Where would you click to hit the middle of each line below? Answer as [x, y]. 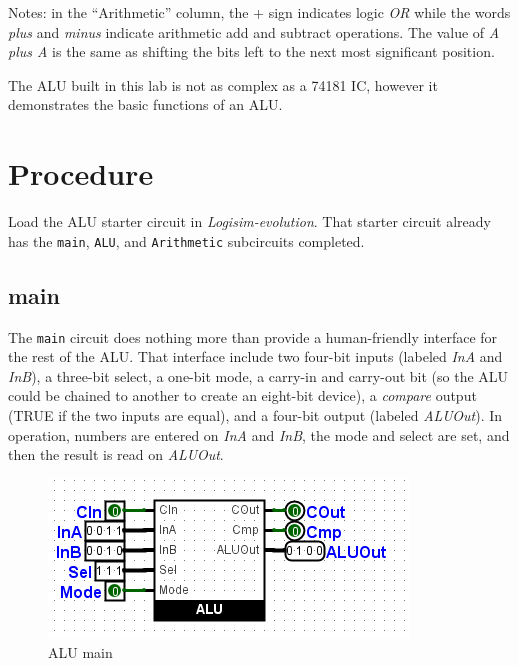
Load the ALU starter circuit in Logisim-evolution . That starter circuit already [249, 221]
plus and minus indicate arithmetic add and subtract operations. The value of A [254, 31]
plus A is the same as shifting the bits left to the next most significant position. [251, 51]
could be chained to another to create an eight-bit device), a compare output [242, 395]
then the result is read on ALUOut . [116, 454]
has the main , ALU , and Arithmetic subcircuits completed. [186, 240]
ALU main [80, 652]
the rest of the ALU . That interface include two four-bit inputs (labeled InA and [255, 356]
